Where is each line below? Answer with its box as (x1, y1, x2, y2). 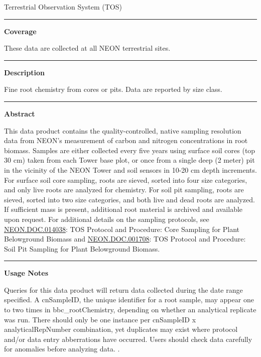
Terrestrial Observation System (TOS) (4, 2, 122, 12)
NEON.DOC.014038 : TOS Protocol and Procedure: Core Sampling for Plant (4, 223, 240, 234)
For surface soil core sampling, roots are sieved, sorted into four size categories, (4, 174, 247, 185)
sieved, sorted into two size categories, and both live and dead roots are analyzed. (4, 194, 255, 204)
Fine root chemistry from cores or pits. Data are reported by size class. (4, 84, 222, 94)
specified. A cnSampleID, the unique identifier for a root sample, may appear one (4, 294, 254, 305)
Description (4, 67, 45, 77)
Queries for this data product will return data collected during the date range (4, 284, 243, 295)
